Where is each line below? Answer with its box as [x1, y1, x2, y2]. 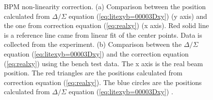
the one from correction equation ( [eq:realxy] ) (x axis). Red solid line [4, 20, 209, 30]
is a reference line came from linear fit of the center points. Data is [4, 29, 202, 40]
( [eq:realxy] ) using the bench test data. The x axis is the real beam [4, 58, 203, 68]
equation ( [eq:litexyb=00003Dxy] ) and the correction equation [4, 48, 189, 58]
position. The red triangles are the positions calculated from [4, 68, 182, 78]
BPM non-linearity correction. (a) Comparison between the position [4, 1, 206, 11]
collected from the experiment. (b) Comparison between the [4, 39, 182, 49]
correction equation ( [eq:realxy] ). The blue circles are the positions [4, 77, 202, 87]
